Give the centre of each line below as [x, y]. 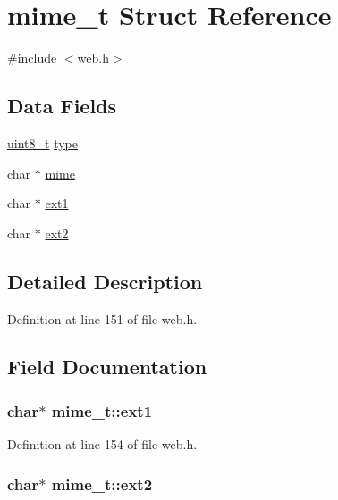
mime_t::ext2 [102, 483]
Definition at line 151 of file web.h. [102, 318]
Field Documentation [107, 367]
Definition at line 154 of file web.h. [102, 444]
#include [32, 58]
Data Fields [62, 106]
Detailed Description [105, 281]
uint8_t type [42, 142]
